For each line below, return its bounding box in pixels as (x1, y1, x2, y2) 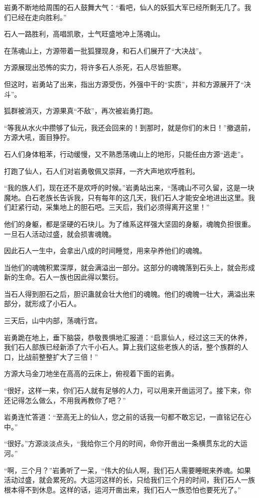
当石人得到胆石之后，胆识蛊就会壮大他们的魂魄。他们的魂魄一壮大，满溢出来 (4, 288, 255, 299)
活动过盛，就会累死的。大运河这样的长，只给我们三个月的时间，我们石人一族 (4, 475, 255, 485)
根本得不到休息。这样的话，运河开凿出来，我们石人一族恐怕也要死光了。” (4, 484, 241, 495)
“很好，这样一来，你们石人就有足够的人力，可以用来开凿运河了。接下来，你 (4, 385, 252, 396)
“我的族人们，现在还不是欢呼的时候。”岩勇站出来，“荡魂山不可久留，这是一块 (4, 182, 255, 193)
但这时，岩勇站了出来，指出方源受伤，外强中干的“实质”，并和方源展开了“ (4, 78, 244, 89)
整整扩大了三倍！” (38, 351, 98, 362)
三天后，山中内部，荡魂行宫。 (4, 315, 102, 326)
